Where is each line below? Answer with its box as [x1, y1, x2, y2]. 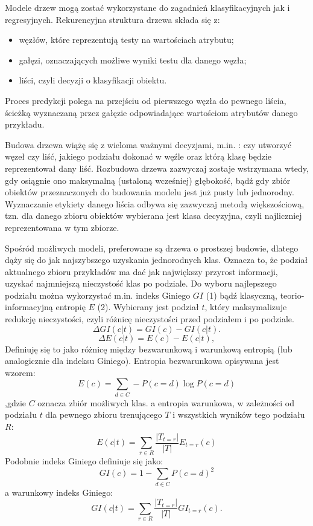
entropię [55, 300, 86, 313]
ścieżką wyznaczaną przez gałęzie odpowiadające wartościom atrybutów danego [5, 106, 298, 119]
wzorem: [5, 366, 36, 378]
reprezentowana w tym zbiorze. [5, 221, 119, 233]
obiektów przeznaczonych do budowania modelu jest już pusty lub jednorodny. [5, 186, 294, 198]
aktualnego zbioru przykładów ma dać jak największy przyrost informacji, [5, 265, 278, 278]
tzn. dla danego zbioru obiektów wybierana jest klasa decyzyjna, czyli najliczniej [5, 209, 302, 222]
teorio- [280, 288, 305, 301]
